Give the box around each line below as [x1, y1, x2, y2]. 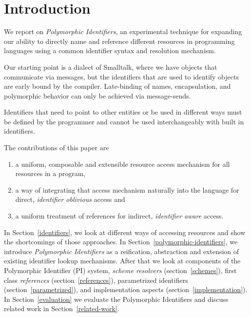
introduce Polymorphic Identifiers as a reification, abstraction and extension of [4, 246, 239, 256]
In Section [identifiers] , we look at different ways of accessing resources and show [4, 227, 246, 237]
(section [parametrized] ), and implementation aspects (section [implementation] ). [4, 284, 248, 295]
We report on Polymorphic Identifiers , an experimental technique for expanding [4, 26, 242, 37]
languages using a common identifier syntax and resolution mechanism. [4, 45, 216, 56]
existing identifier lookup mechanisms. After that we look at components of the [4, 256, 241, 266]
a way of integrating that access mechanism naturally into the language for [15, 184, 239, 195]
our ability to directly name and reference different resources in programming [4, 36, 235, 46]
